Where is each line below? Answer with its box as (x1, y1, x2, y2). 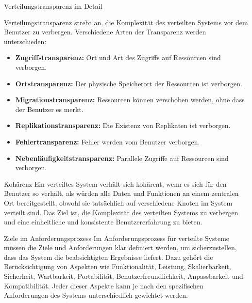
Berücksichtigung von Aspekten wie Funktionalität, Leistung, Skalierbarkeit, (4, 261, 231, 271)
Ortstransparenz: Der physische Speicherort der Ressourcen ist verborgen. (15, 78, 242, 88)
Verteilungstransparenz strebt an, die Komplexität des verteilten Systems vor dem (4, 17, 248, 27)
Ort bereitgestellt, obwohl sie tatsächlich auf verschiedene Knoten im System (4, 197, 233, 207)
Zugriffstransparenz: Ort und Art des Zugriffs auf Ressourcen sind (15, 52, 221, 63)
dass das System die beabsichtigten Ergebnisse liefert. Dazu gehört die (4, 252, 213, 262)
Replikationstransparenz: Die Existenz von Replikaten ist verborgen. (15, 120, 231, 130)
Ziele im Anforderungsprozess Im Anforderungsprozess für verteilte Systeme (4, 233, 230, 243)
